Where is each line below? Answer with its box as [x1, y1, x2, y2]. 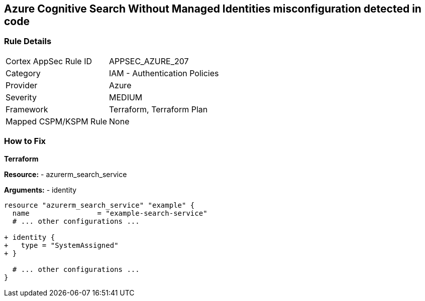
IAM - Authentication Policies [109, 68, 219, 78]
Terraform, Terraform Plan [109, 104, 208, 114]
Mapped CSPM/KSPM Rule [6, 116, 108, 126]
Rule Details [4, 36, 52, 47]
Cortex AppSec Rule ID [6, 56, 92, 66]
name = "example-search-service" [12, 209, 207, 217]
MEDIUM [109, 92, 143, 102]
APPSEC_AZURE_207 [109, 56, 189, 66]
